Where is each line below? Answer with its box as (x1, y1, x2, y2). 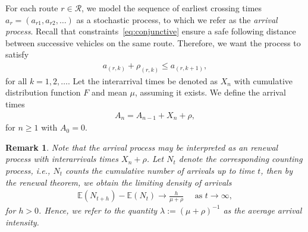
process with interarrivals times (5, 152, 119, 165)
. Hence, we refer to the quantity (39, 204, 158, 216)
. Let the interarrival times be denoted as (68, 74, 218, 87)
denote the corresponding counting (178, 152, 303, 165)
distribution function (5, 86, 81, 98)
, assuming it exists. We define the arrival (134, 86, 286, 98)
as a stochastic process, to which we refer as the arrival (76, 13, 278, 26)
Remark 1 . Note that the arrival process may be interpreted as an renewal (5, 141, 278, 153)
